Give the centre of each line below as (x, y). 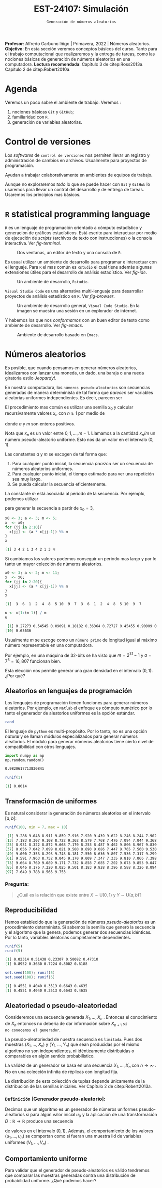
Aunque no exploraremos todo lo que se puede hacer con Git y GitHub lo (78, 184)
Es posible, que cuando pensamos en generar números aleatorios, (71, 368)
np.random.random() (25, 760)
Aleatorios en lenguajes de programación (68, 691)
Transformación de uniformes (51, 801)
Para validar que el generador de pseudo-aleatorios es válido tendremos (77, 1171)
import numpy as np (25, 755)
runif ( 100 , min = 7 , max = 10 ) (37, 827)
